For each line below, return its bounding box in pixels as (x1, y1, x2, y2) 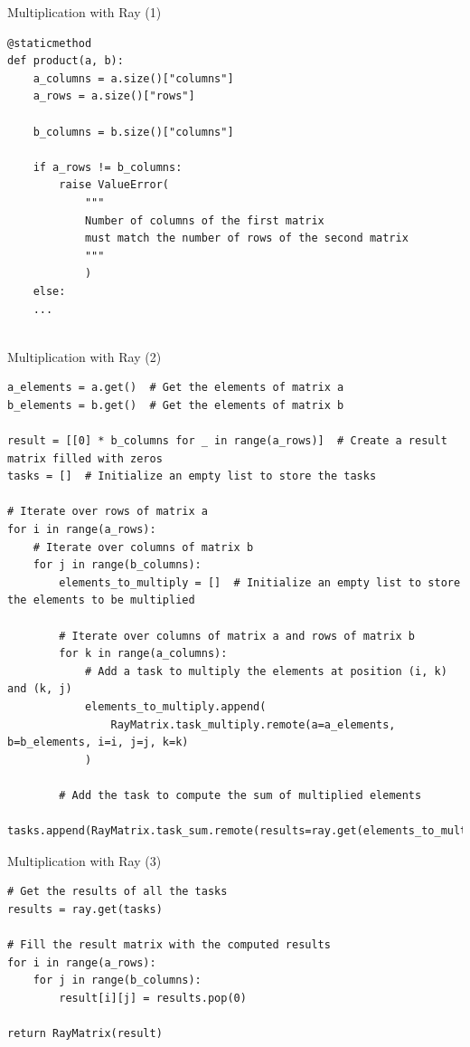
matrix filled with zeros (7, 452, 163, 465)
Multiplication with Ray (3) (7, 851, 162, 870)
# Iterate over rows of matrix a (7, 505, 208, 519)
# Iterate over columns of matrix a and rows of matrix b (59, 629, 416, 642)
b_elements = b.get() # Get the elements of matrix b (7, 398, 344, 412)
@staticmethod (7, 36, 92, 50)
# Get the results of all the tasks (7, 885, 228, 899)
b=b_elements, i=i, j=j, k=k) (7, 736, 189, 749)
